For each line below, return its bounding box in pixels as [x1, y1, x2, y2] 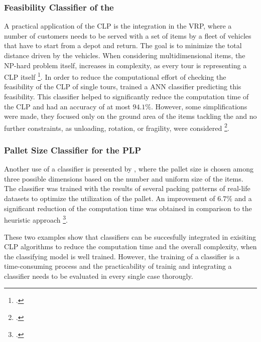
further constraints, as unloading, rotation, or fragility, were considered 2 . [4, 121, 229, 133]
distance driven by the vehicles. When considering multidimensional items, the [4, 50, 245, 60]
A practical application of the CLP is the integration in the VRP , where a [4, 21, 232, 31]
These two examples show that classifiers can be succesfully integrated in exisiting [4, 231, 256, 242]
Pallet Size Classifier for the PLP [4, 143, 142, 156]
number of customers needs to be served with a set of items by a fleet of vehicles [4, 30, 251, 41]
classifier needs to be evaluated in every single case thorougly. [4, 270, 193, 281]
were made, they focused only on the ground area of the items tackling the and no [4, 111, 257, 121]
